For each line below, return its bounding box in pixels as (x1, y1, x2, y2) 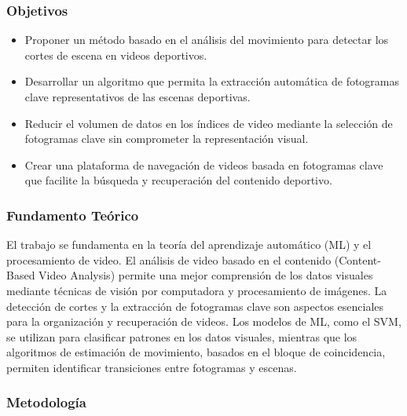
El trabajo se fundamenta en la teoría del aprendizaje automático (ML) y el (6, 236, 372, 253)
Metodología (6, 392, 86, 412)
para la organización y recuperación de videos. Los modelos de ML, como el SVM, (6, 313, 401, 330)
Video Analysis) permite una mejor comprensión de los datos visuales (38, 267, 373, 283)
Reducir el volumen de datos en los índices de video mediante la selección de (24, 115, 393, 131)
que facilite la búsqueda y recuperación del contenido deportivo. (24, 172, 332, 188)
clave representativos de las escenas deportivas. (24, 89, 251, 104)
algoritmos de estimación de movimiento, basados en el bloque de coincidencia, (6, 344, 386, 360)
